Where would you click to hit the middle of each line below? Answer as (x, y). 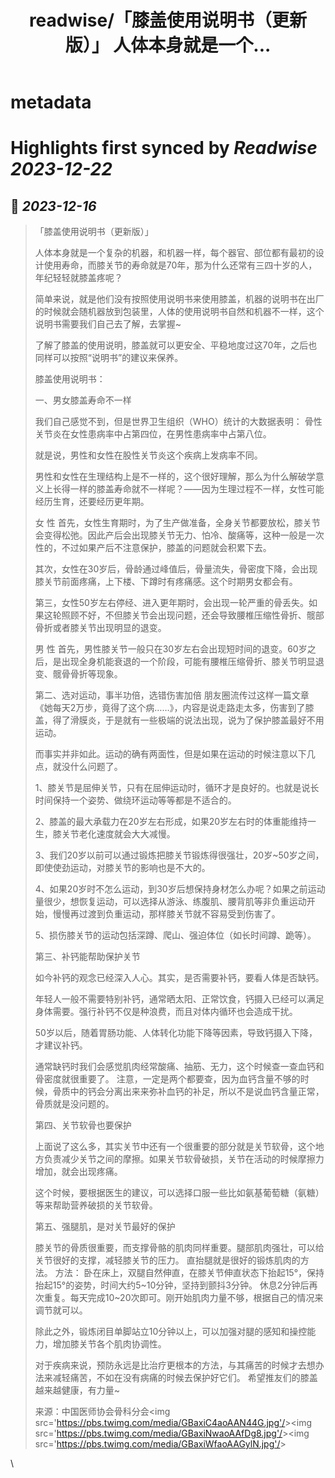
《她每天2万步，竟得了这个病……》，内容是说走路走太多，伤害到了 (170, 708)
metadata (51, 102)
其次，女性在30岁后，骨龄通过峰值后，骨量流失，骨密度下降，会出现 (176, 569)
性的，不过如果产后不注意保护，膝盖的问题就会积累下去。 (153, 548)
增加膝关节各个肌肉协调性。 (109, 1344)
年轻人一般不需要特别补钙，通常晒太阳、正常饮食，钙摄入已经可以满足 (179, 999)
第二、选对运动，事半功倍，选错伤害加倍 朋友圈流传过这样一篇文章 (172, 695)
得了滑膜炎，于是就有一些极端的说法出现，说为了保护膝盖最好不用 (188, 720)
